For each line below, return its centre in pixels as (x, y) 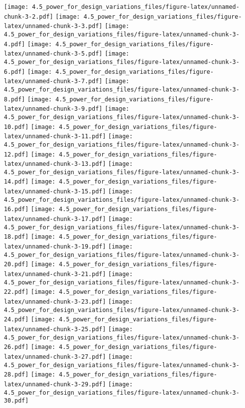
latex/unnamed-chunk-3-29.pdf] (55, 384)
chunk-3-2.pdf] (29, 16)
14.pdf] (16, 182)
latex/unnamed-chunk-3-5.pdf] (53, 54)
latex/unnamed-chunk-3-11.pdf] (55, 137)
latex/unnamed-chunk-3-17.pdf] (55, 219)
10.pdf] (16, 127)
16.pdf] (16, 209)
